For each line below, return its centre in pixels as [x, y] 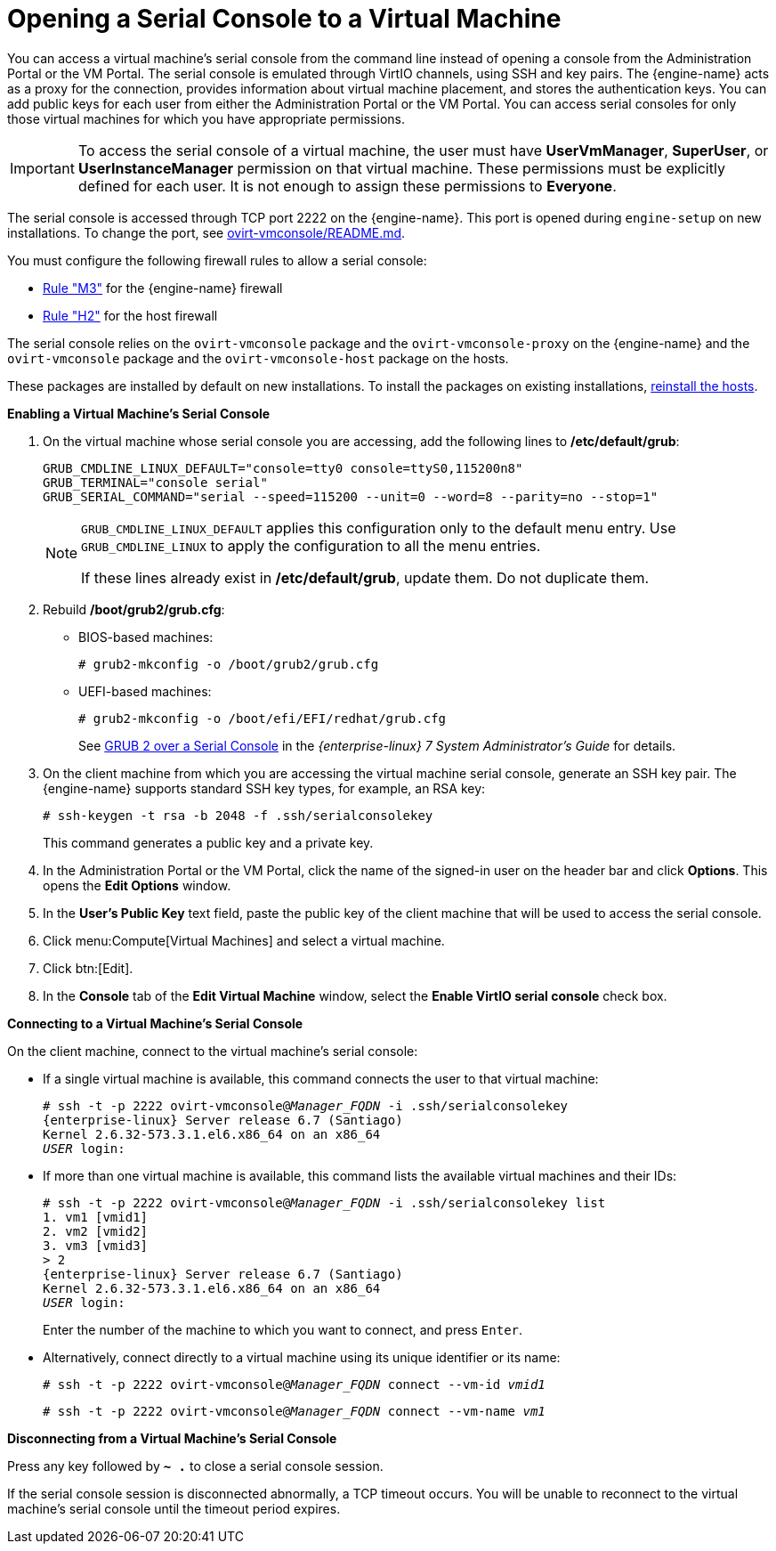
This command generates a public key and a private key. [208, 842]
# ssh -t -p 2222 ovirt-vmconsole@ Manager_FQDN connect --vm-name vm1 [294, 1411]
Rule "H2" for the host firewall [130, 315]
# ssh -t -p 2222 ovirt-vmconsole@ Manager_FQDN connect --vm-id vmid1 [294, 1384]
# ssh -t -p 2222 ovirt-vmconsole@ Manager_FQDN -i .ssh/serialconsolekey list [324, 1202]
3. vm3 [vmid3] [96, 1245]
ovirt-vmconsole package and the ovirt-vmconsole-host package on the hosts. [258, 358]
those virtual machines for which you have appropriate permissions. [206, 118]
